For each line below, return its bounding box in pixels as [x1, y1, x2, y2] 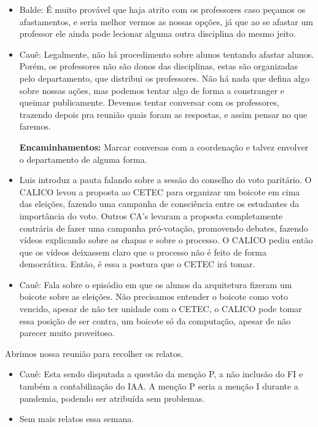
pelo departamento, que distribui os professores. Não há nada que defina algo [19, 71, 309, 84]
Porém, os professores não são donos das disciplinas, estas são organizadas [19, 60, 298, 72]
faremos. [19, 120, 51, 133]
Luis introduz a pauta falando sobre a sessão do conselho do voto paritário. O [19, 173, 312, 186]
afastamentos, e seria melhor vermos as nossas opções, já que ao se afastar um [19, 15, 313, 28]
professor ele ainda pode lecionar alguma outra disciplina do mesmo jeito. [19, 27, 296, 40]
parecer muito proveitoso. [19, 326, 115, 339]
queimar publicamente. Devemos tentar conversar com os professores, [19, 96, 279, 109]
